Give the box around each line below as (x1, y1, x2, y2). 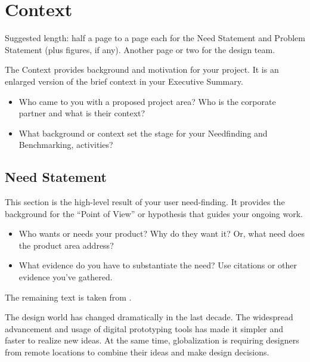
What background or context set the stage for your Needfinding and (18, 126, 268, 139)
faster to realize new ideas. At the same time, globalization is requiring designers (5, 334, 299, 346)
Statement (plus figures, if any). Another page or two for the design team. (5, 43, 275, 55)
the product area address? (18, 239, 114, 251)
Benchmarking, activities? (18, 138, 113, 151)
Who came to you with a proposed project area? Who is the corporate (18, 95, 276, 107)
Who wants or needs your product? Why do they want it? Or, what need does (18, 227, 305, 240)
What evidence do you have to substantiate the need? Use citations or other (18, 259, 297, 271)
